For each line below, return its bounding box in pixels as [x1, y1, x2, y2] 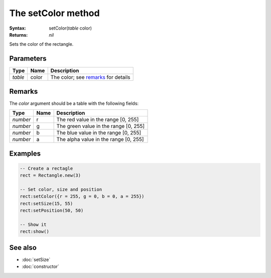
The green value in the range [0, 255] [56, 123, 145, 130]
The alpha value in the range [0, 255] [56, 136, 144, 143]
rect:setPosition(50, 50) [20, 208, 84, 213]
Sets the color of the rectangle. [9, 41, 74, 47]
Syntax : [9, 25, 26, 31]
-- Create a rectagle [20, 166, 73, 171]
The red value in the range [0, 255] [56, 116, 139, 123]
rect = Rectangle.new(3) [20, 173, 81, 178]
